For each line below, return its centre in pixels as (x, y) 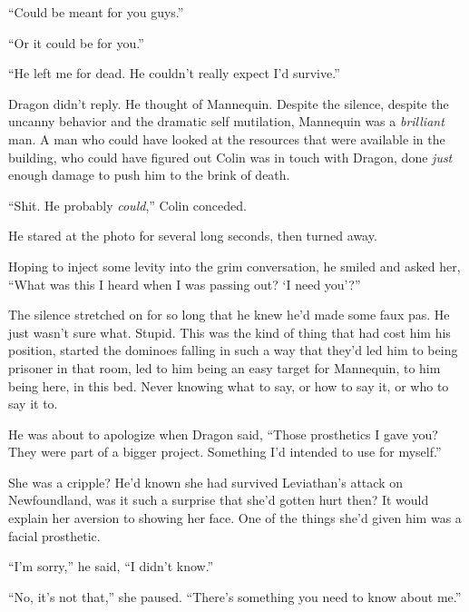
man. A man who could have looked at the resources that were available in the (227, 138)
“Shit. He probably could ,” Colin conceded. (127, 205)
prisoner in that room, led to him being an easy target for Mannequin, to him (225, 367)
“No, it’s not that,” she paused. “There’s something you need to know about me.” (235, 596)
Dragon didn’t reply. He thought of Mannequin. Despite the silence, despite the (229, 103)
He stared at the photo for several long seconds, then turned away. (193, 236)
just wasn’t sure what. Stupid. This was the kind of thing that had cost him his (230, 332)
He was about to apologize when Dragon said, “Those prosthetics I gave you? (223, 434)
